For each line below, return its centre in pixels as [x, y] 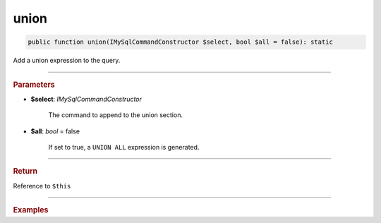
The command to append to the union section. [116, 115]
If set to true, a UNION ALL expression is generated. [124, 147]
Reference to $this [42, 186]
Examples [31, 210]
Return [25, 171]
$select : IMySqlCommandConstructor [86, 99]
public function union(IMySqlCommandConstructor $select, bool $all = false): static [180, 42]
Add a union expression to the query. [67, 61]
